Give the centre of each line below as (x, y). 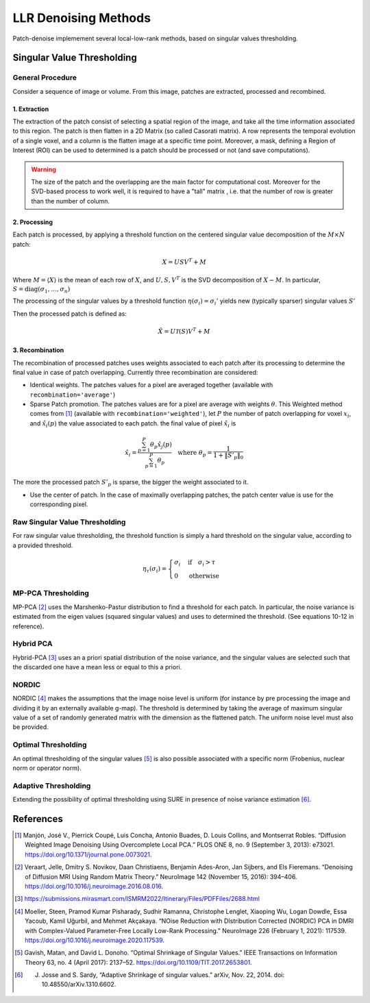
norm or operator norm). (47, 768)
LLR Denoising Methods (82, 18)
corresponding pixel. (59, 504)
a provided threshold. (43, 545)
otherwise (204, 576)
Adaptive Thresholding (52, 786)
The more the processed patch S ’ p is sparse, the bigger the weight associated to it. (131, 483)
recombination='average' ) (73, 395)
